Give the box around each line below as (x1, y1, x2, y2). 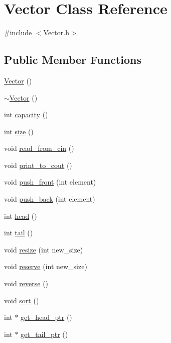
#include (4, 27, 32, 38)
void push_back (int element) (4, 194, 95, 204)
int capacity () (4, 109, 48, 120)
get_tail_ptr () (21, 328, 68, 339)
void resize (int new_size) (4, 244, 83, 254)
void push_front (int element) (4, 177, 96, 187)
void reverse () (4, 278, 49, 289)
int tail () (4, 227, 33, 238)
